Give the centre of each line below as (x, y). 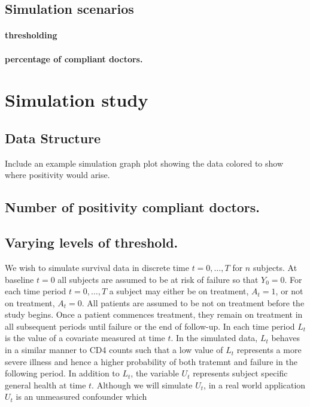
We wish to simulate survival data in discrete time (97, 267)
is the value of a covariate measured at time (85, 338)
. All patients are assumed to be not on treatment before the (193, 302)
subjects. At (275, 267)
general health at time (45, 385)
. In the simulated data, (214, 338)
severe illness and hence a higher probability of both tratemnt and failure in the (151, 361)
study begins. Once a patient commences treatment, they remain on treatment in (154, 314)
